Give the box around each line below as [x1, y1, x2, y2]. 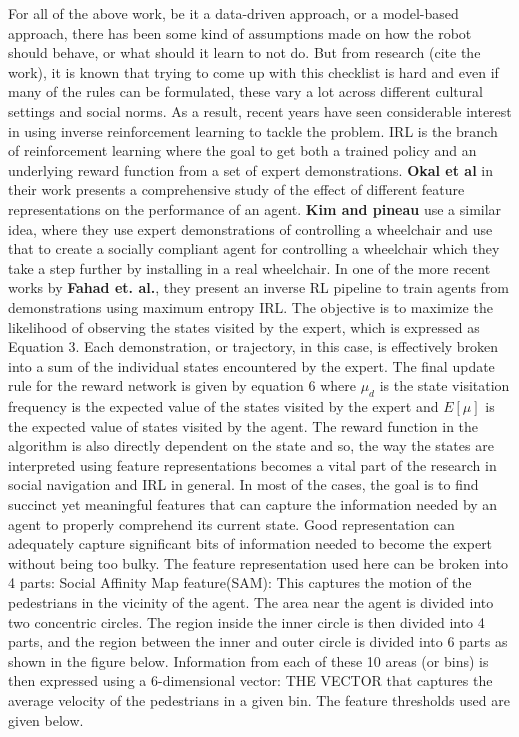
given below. [8, 709, 84, 730]
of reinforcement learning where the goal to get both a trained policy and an [8, 140, 477, 161]
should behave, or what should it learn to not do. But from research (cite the [8, 42, 481, 63]
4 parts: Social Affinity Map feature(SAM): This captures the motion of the [8, 572, 472, 593]
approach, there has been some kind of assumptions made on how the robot [8, 22, 472, 43]
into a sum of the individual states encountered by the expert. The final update [8, 355, 495, 376]
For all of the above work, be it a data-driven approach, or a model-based [8, 3, 459, 23]
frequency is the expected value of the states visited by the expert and [8, 396, 439, 417]
